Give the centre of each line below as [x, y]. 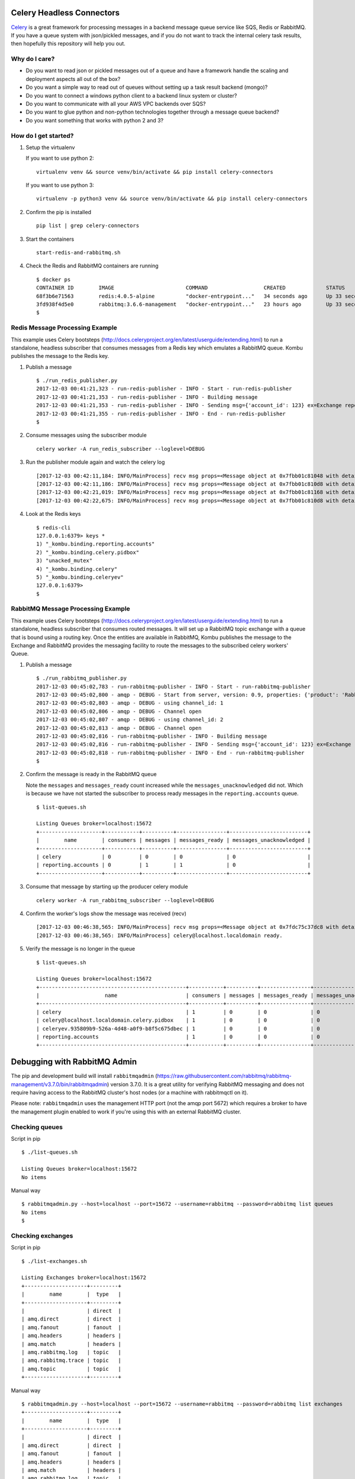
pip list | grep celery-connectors [88, 226]
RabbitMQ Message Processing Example [70, 609]
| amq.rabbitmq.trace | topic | [71, 1360]
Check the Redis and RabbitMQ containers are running [92, 266]
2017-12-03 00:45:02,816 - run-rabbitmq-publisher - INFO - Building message [152, 736]
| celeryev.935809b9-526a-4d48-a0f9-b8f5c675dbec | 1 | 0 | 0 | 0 [178, 1028]
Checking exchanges [42, 1235]
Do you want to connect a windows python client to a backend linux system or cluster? [131, 95]
